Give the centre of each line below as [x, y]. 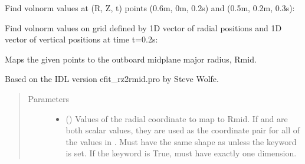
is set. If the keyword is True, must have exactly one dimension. [181, 153]
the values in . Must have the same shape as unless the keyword [181, 141]
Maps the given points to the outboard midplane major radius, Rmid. [131, 59]
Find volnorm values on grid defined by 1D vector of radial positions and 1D [143, 27]
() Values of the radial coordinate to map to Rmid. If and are [177, 118]
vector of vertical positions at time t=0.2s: [81, 39]
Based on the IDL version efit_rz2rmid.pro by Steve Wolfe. [112, 79]
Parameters [48, 98]
